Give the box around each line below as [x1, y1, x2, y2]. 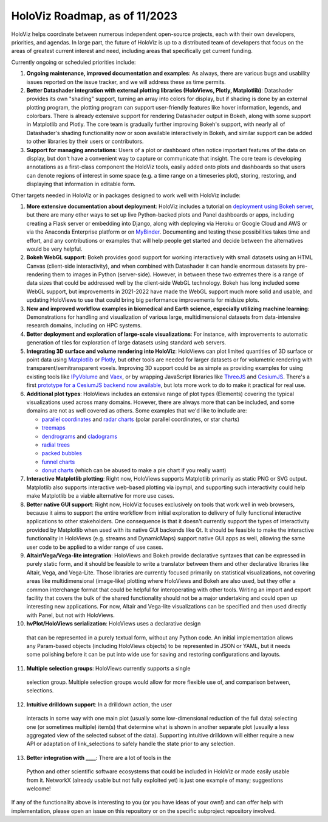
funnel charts [41, 458, 75, 465]
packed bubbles [41, 450, 82, 457]
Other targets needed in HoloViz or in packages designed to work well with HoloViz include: [11, 192, 241, 199]
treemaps [41, 424, 66, 431]
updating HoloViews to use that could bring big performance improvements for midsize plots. [26, 296, 259, 304]
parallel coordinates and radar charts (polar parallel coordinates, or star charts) [41, 416, 240, 423]
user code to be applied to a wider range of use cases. [26, 543, 163, 551]
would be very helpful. [26, 245, 83, 253]
